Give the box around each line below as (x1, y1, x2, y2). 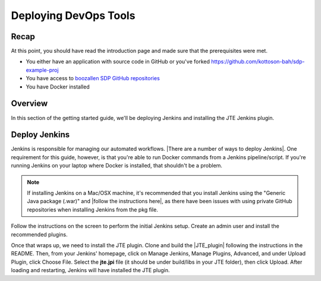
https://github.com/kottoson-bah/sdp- (211, 58, 305, 65)
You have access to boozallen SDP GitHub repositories (26, 75, 160, 82)
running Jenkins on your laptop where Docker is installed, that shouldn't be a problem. (11, 162, 223, 169)
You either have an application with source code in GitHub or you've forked (26, 58, 210, 65)
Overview (11, 99, 48, 109)
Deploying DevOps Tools (11, 9, 136, 22)
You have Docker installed (26, 83, 90, 90)
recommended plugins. (11, 231, 68, 238)
